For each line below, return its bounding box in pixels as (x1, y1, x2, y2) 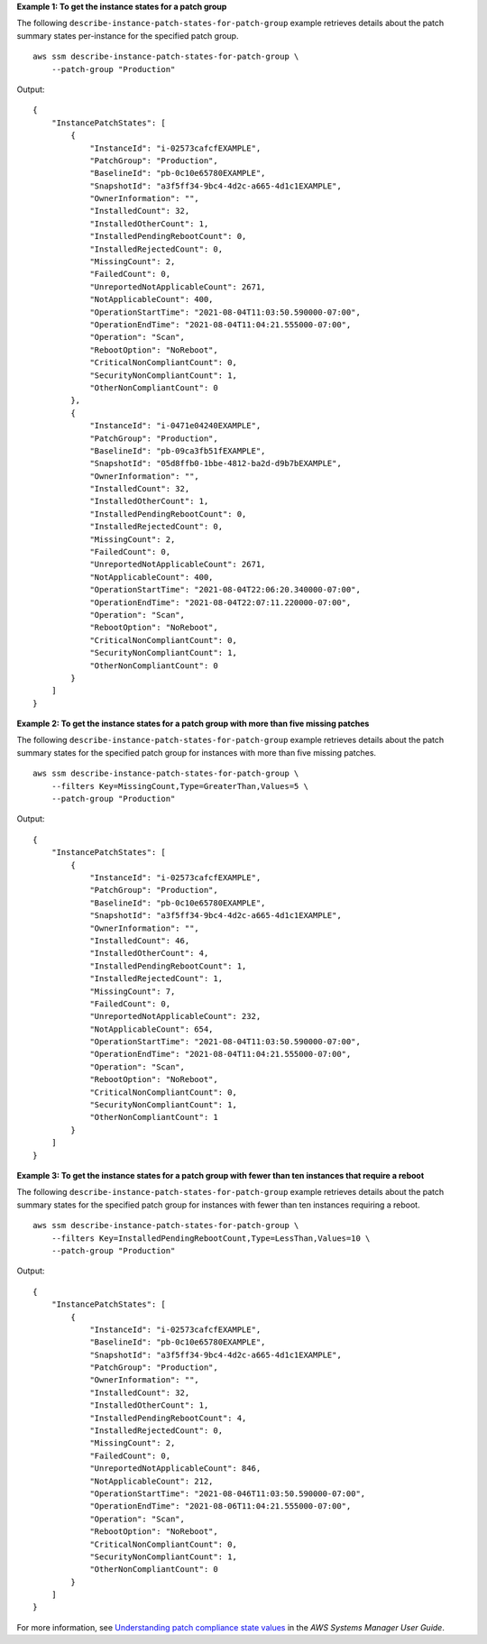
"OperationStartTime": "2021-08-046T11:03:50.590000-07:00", (89, 1488, 366, 1499)
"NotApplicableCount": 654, (89, 1024, 214, 1034)
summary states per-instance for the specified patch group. (16, 30, 239, 41)
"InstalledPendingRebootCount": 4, (89, 1412, 247, 1423)
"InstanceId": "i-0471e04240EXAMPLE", (89, 420, 262, 431)
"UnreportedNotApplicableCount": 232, (89, 1011, 262, 1022)
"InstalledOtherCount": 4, (89, 948, 209, 959)
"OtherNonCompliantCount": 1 (89, 1112, 218, 1123)
